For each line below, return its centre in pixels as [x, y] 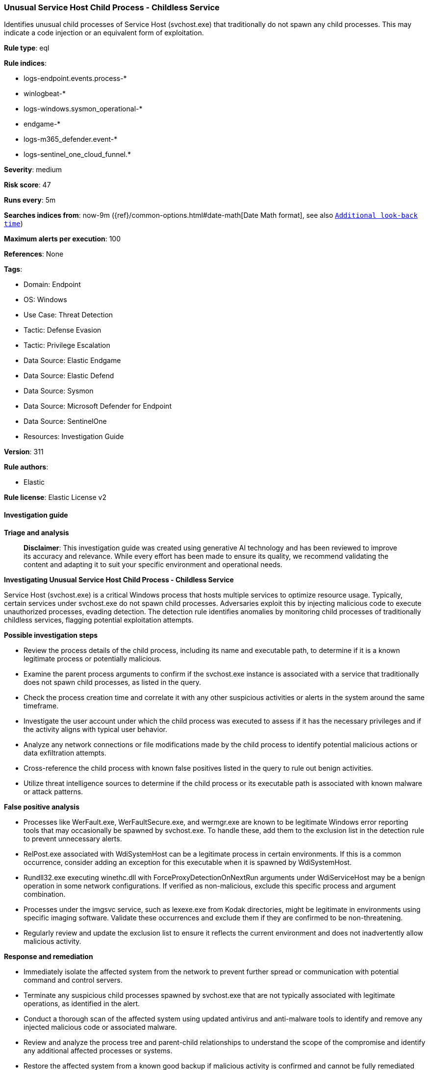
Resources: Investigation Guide [74, 437]
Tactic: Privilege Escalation [67, 345]
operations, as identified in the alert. [82, 1003]
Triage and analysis [37, 532]
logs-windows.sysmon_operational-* [83, 109]
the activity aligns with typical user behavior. [95, 729]
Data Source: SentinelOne [65, 421]
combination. [45, 894]
